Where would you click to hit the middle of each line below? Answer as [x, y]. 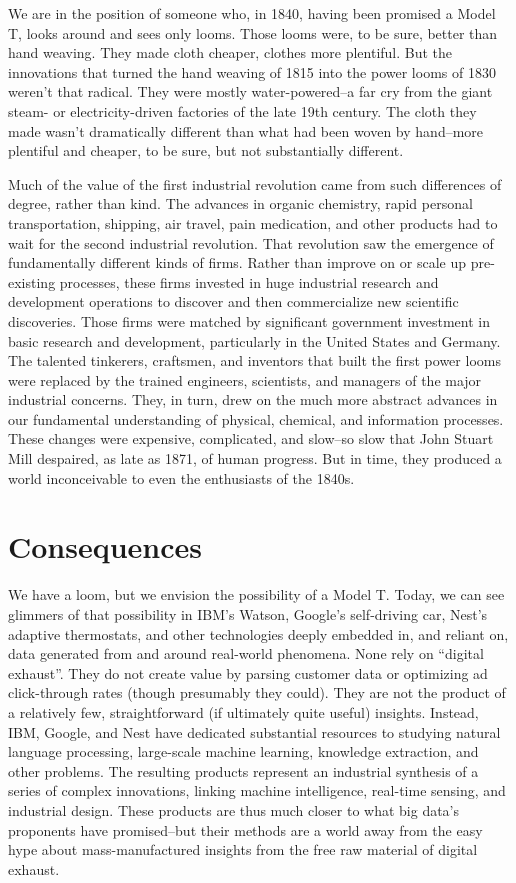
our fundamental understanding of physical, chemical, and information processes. [256, 418]
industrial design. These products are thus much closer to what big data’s [234, 809]
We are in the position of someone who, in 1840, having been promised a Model [252, 13]
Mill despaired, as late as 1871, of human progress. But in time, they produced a [255, 458]
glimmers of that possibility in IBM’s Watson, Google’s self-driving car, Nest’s [248, 613]
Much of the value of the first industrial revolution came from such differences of [255, 183]
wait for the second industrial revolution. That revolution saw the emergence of [251, 242]
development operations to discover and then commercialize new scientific [233, 301]
